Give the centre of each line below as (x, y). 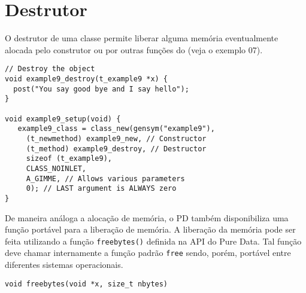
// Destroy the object (50, 69)
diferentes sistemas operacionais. (64, 264)
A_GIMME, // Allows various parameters (105, 178)
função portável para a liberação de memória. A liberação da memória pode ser (150, 229)
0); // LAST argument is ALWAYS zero (101, 189)
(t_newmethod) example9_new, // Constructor (116, 138)
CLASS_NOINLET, (56, 168)
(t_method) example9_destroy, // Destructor (116, 149)
